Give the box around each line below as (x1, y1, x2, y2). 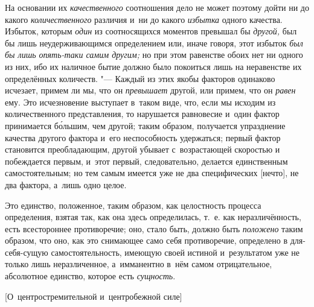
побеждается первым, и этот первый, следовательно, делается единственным (5, 154, 288, 167)
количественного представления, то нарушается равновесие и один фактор (5, 107, 280, 120)
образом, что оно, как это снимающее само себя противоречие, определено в (5, 234, 288, 247)
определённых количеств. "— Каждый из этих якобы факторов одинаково (5, 72, 275, 84)
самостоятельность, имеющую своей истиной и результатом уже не (51, 245, 300, 258)
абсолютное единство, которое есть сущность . (5, 270, 176, 282)
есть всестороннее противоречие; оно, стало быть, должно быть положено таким (5, 222, 303, 235)
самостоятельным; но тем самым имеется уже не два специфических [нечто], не (5, 166, 299, 179)
